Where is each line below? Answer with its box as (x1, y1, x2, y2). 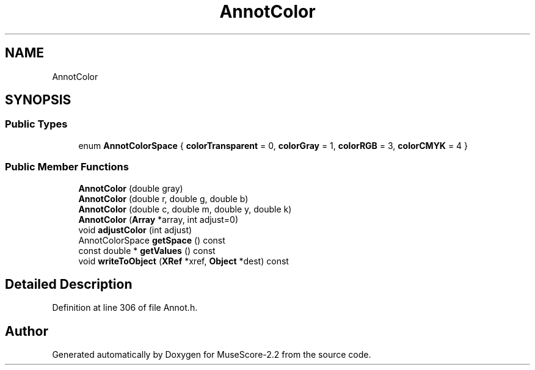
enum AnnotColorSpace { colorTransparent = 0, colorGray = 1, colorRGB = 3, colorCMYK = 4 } (78, 140, 468, 151)
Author (5, 323, 48, 339)
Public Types (5, 118, 68, 131)
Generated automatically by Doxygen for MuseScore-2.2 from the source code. (52, 349, 371, 360)
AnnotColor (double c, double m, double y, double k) (78, 203, 292, 214)
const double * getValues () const (78, 245, 216, 256)
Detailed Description (5, 276, 133, 292)
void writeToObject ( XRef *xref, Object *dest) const (78, 255, 289, 266)
